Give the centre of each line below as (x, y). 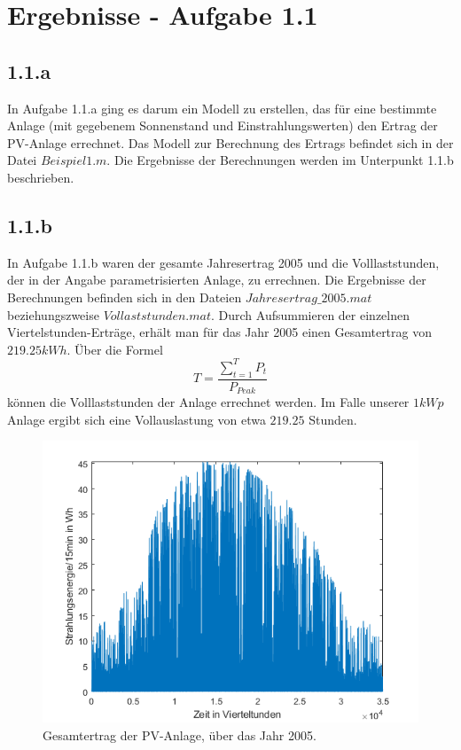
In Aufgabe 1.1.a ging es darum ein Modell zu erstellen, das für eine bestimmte (222, 108)
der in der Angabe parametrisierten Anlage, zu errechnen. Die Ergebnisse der (217, 280)
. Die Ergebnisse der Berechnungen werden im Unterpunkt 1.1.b (280, 160)
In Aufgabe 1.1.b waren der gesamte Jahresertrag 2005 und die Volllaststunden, (223, 262)
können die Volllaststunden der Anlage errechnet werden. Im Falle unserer (208, 402)
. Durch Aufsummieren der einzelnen (310, 314)
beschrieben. (41, 177)
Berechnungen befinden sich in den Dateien (125, 297)
